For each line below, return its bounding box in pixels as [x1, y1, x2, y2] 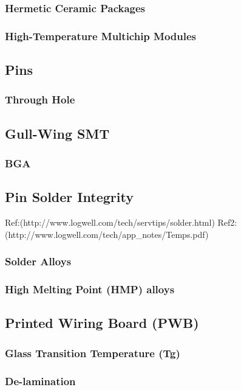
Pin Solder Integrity [5, 187, 134, 206]
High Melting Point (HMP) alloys [5, 282, 175, 297]
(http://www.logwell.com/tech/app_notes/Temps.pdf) [5, 228, 209, 240]
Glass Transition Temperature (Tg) [5, 345, 180, 360]
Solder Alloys [5, 254, 72, 269]
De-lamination [5, 373, 76, 388]
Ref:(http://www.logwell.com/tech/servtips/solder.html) [5, 216, 215, 229]
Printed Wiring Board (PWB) [5, 313, 199, 332]
